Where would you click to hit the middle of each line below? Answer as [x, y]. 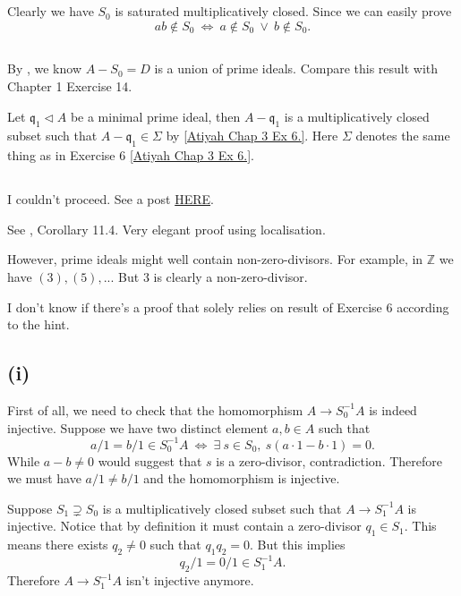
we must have [44, 478]
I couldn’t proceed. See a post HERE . [111, 199]
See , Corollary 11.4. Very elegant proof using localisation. [166, 229]
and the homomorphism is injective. [242, 478]
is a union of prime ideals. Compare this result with [296, 68]
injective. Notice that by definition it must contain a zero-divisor [184, 526]
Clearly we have [51, 11]
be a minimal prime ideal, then [155, 116]
